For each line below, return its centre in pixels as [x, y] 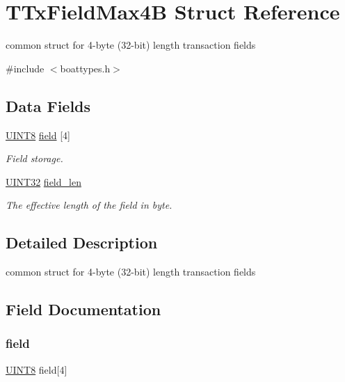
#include [25, 68]
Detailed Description [82, 242]
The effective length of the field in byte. [89, 205]
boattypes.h [85, 68]
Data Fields [48, 105]
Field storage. [34, 158]
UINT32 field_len [43, 181]
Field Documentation [83, 309]
